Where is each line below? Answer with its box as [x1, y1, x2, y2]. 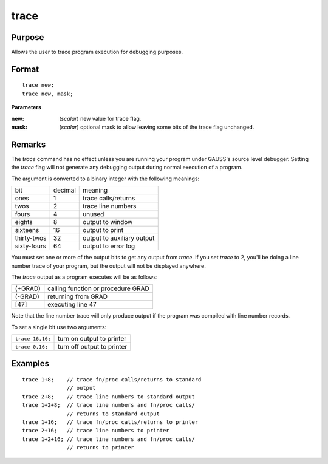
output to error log [83, 242, 135, 250]
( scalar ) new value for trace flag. [59, 115, 142, 122]
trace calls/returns [83, 194, 135, 203]
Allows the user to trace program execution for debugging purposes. [11, 49, 183, 56]
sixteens [15, 226, 39, 234]
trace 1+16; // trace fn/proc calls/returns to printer [22, 419, 199, 426]
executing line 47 [47, 301, 97, 309]
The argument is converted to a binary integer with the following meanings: [11, 175, 200, 182]
